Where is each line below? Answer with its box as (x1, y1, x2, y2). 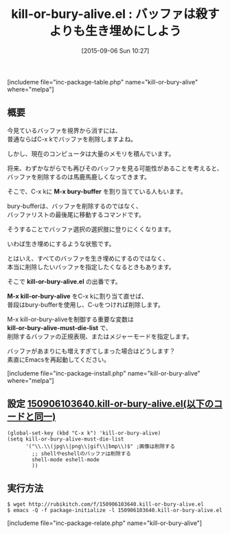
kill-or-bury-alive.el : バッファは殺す (11, 6, 220, 22)
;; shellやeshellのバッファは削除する (32, 450, 132, 457)
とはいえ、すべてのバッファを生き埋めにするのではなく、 (7, 254, 170, 262)
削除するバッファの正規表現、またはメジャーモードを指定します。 (7, 332, 193, 340)
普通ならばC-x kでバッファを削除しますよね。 (7, 135, 137, 143)
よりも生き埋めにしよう (49, 23, 182, 39)
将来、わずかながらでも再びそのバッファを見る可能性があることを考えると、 (7, 164, 223, 172)
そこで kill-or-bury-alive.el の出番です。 (7, 277, 122, 286)
